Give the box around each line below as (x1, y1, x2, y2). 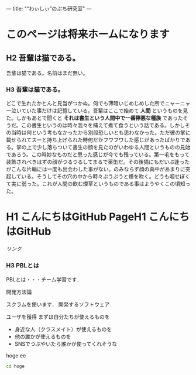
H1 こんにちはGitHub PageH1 (6, 210, 146, 223)
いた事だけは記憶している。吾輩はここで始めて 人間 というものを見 (26, 107, 188, 114)
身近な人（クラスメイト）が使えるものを (14, 325, 112, 332)
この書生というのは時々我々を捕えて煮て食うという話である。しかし (21, 122, 185, 129)
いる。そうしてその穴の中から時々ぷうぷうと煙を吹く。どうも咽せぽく (21, 173, 190, 180)
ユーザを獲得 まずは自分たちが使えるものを (6, 313, 110, 320)
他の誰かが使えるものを (14, 333, 71, 340)
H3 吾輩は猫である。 (6, 85, 64, 94)
